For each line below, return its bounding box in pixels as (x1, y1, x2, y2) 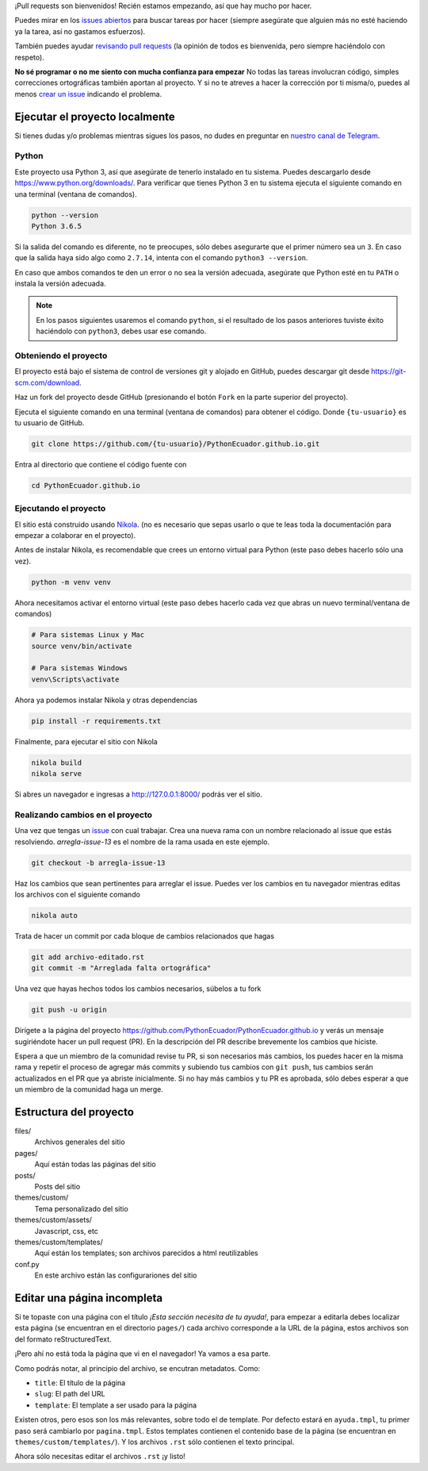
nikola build (31, 758, 82, 767)
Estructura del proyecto (14, 1105, 135, 1119)
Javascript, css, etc (34, 1226, 98, 1235)
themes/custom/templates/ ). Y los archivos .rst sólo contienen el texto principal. (14, 1437, 295, 1446)
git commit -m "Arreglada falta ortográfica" (31, 964, 212, 973)
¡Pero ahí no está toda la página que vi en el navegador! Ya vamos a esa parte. (14, 1349, 271, 1358)
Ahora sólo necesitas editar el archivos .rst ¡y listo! (14, 1452, 185, 1461)
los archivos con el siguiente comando (14, 889, 140, 899)
